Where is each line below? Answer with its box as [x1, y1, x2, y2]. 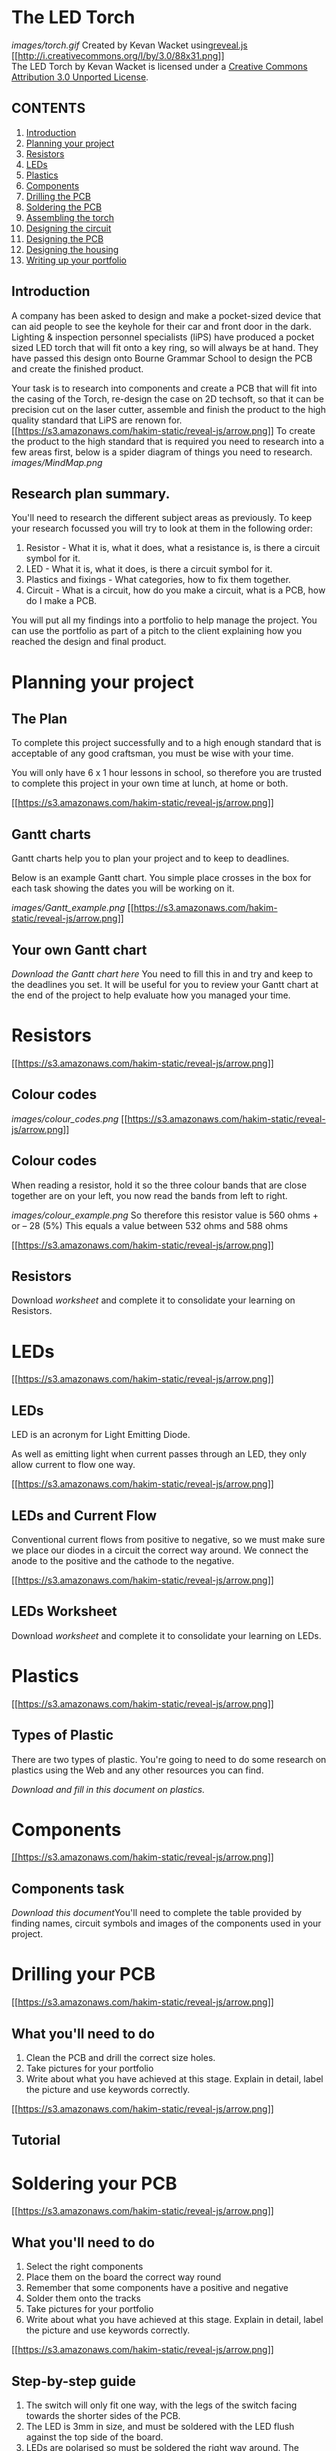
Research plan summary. [11, 485, 171, 502]
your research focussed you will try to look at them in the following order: [11, 522, 313, 535]
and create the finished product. [11, 362, 144, 375]
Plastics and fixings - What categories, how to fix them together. [25, 574, 291, 586]
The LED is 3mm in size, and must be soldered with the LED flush [25, 2420, 295, 2432]
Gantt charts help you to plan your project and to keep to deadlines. [11, 852, 290, 865]
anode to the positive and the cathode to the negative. [11, 1554, 235, 1566]
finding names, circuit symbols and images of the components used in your [11, 1917, 322, 1930]
